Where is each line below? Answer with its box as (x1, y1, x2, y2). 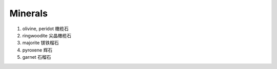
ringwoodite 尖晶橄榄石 (22, 32, 72, 38)
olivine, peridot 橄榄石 (22, 26, 69, 32)
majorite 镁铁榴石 (22, 40, 59, 46)
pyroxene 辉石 (22, 47, 53, 53)
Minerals (9, 8, 48, 19)
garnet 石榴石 (22, 54, 51, 60)
